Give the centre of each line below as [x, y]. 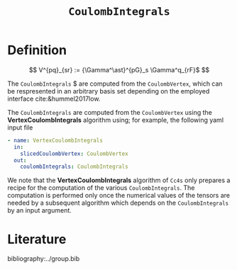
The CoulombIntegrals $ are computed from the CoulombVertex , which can [115, 84]
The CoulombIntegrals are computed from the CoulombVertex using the [110, 112]
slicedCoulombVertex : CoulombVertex [75, 154]
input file [20, 127]
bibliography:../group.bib [44, 259]
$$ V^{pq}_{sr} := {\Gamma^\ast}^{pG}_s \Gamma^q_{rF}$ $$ [119, 69]
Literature [37, 239]
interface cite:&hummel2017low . [54, 99]
